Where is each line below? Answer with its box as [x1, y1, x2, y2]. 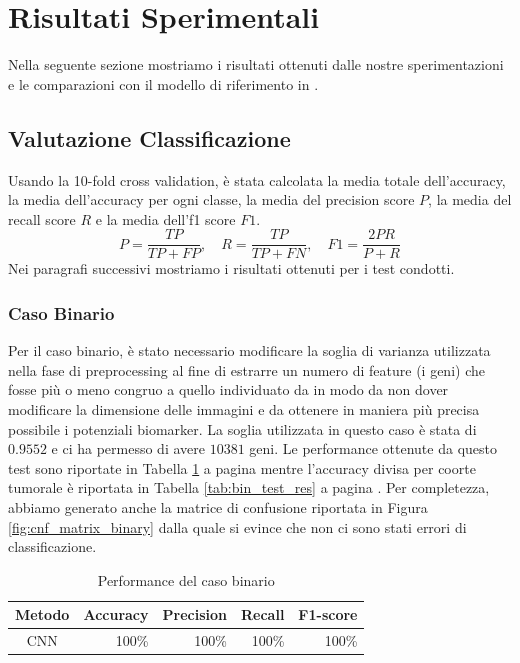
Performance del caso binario [97, 569, 275, 590]
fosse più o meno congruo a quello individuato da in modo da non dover [8, 379, 449, 400]
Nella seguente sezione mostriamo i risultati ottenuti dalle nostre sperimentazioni [8, 54, 504, 75]
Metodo [15, 604, 70, 625]
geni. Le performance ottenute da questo [249, 438, 497, 459]
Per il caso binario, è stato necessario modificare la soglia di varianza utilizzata [8, 340, 491, 361]
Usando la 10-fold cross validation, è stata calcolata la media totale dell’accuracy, [8, 169, 506, 190]
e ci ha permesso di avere [51, 438, 205, 459]
